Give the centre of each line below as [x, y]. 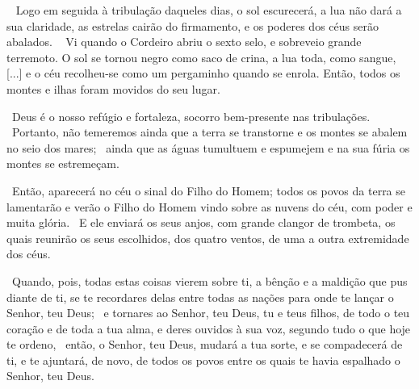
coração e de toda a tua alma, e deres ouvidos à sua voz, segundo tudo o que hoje [209, 328]
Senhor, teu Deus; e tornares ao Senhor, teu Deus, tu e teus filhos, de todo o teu [208, 313]
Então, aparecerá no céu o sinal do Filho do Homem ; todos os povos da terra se [209, 190]
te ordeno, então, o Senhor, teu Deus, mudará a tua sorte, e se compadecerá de [205, 344]
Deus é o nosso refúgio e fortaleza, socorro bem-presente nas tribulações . [191, 116]
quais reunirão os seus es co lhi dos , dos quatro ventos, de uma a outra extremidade [208, 238]
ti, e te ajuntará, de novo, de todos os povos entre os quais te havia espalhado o [203, 360]
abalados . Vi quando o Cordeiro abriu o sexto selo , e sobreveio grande [184, 42]
